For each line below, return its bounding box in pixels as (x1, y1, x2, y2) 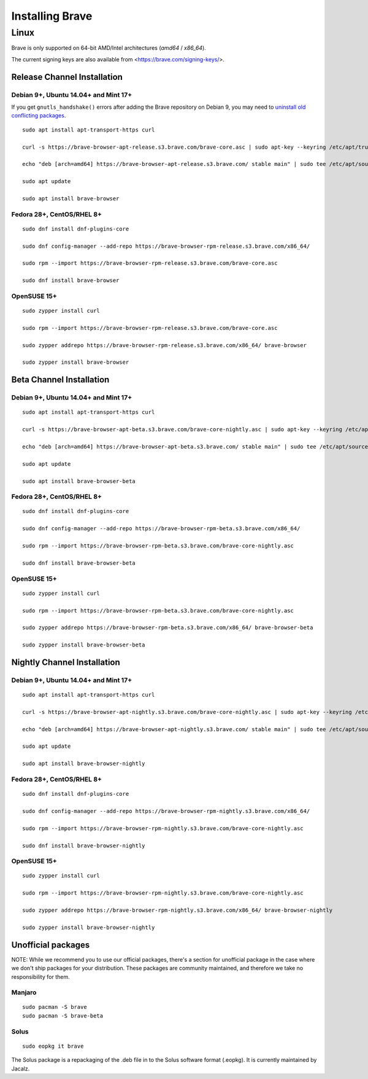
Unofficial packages (11, 940, 90, 950)
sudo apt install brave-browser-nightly (22, 760, 145, 767)
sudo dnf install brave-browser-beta (22, 559, 136, 567)
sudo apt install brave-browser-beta (22, 477, 136, 485)
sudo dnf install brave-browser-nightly (22, 842, 145, 849)
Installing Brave (11, 9, 93, 23)
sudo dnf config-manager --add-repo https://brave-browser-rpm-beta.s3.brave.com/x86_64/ (22, 525, 301, 532)
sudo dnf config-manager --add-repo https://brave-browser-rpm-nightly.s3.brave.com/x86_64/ (22, 807, 310, 814)
